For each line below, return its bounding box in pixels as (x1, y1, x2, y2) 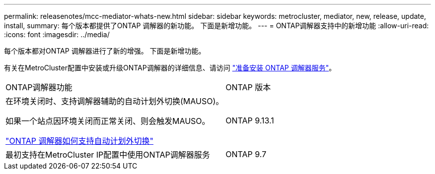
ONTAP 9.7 (225, 149, 267, 159)
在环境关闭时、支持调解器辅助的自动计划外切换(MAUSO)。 (5, 96, 224, 106)
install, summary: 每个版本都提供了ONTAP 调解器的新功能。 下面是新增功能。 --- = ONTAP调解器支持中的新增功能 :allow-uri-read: (4, 21, 429, 30)
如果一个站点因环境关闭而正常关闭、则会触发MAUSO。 (5, 116, 210, 126)
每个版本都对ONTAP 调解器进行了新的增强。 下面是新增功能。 (4, 47, 206, 55)
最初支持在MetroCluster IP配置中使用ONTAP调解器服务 (5, 150, 210, 160)
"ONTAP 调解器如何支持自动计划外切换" (5, 136, 153, 146)
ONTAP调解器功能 (5, 82, 72, 92)
